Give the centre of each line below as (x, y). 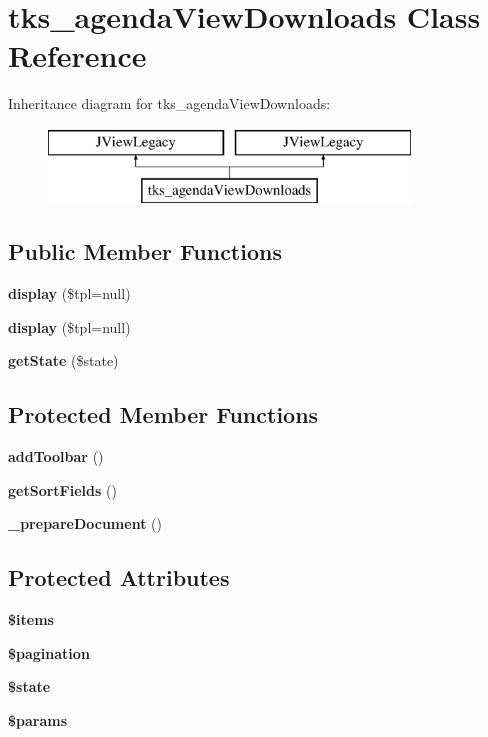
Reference (77, 55)
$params (38, 720)
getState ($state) (63, 360)
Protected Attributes (119, 577)
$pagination (49, 652)
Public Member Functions (145, 251)
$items (31, 619)
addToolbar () (56, 456)
